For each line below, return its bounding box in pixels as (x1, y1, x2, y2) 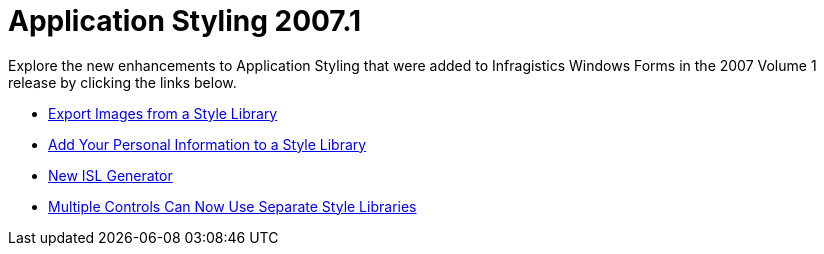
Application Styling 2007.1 (8, 4, 362, 38)
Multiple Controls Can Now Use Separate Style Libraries (48, 197, 417, 215)
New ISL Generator (48, 166, 173, 184)
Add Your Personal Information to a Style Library (48, 135, 367, 153)
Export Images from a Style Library (48, 104, 278, 122)
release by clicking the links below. (8, 73, 237, 91)
